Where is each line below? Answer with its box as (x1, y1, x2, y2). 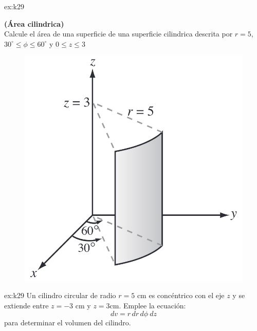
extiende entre (4, 300, 49, 310)
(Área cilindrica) (4, 18, 64, 29)
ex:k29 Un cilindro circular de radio (4, 290, 116, 301)
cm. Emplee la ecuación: (109, 300, 186, 310)
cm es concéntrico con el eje (137, 290, 225, 301)
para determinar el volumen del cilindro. (4, 317, 131, 327)
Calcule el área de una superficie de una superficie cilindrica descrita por (4, 28, 233, 39)
